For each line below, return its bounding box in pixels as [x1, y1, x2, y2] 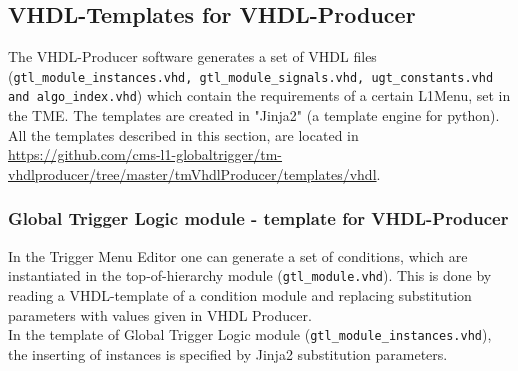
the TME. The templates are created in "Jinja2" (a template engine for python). [8, 105, 500, 126]
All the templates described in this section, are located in [8, 124, 359, 145]
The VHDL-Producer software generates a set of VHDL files [8, 46, 377, 67]
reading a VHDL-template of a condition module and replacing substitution [8, 284, 472, 305]
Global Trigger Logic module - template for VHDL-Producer [8, 206, 509, 231]
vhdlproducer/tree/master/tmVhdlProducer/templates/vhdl [8, 163, 377, 184]
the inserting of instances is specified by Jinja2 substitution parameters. [8, 343, 448, 364]
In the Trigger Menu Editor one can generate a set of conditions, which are [8, 245, 468, 266]
